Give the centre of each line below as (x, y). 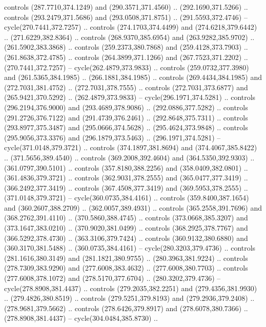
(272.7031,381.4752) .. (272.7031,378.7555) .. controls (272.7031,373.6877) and (126, 87)
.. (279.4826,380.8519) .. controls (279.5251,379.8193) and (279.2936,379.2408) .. (129, 298)
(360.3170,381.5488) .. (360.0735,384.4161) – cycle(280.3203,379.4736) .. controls (130, 248)
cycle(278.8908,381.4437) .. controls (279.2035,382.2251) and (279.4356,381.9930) (131, 288)
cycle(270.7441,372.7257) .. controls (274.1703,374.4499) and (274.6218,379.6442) (131, 27)
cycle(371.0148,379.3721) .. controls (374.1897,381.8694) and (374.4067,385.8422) (131, 147)
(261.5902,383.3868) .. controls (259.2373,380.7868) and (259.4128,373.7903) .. (126, 47)
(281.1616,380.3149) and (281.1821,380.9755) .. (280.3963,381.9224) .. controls (126, 258)
